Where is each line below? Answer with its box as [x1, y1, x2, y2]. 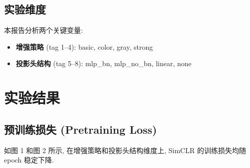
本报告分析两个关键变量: [4, 25, 83, 35]
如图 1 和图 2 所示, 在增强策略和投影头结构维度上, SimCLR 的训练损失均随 [4, 145, 246, 155]
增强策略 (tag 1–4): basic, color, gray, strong [15, 41, 153, 52]
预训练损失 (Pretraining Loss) [4, 121, 157, 137]
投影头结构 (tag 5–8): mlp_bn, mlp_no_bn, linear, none [15, 58, 192, 69]
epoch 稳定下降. [4, 155, 54, 165]
